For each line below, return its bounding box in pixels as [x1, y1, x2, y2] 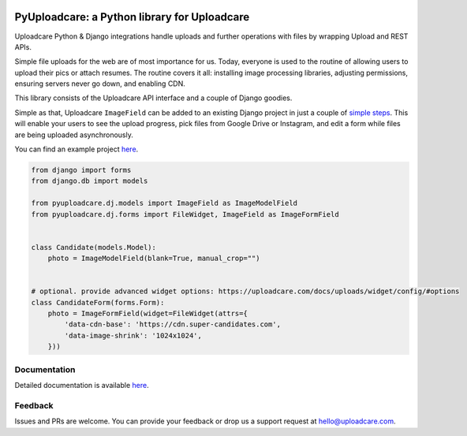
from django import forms [31, 166, 132, 175]
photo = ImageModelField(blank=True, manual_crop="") [47, 254, 260, 263]
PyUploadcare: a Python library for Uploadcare [14, 10, 250, 24]
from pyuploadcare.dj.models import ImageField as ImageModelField [31, 199, 298, 208]
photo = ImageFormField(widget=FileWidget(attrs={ [47, 309, 248, 319]
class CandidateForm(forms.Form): [31, 298, 165, 307]
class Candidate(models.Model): [31, 243, 157, 252]
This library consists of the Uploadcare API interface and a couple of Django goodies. [14, 93, 293, 102]
